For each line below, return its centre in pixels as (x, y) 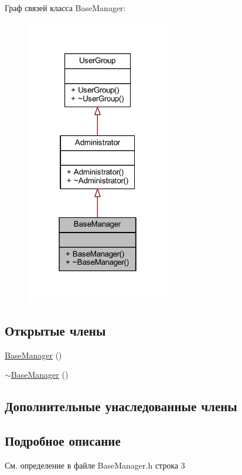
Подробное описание (63, 441)
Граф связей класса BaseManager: (65, 8)
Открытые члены (55, 331)
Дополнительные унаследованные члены (121, 406)
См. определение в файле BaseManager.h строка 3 (95, 465)
